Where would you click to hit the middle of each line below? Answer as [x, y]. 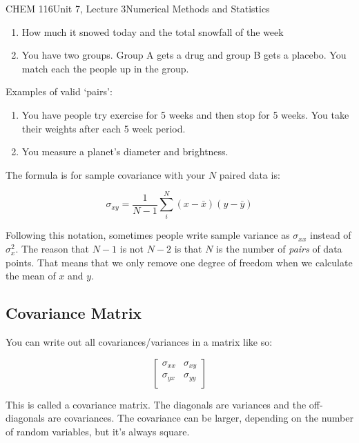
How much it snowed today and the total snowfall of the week [153, 31]
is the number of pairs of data [279, 249]
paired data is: [250, 174]
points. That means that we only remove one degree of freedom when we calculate [179, 262]
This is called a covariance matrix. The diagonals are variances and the [156, 404]
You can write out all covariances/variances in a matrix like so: [139, 342]
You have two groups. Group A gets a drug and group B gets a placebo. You [184, 55]
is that [188, 249]
